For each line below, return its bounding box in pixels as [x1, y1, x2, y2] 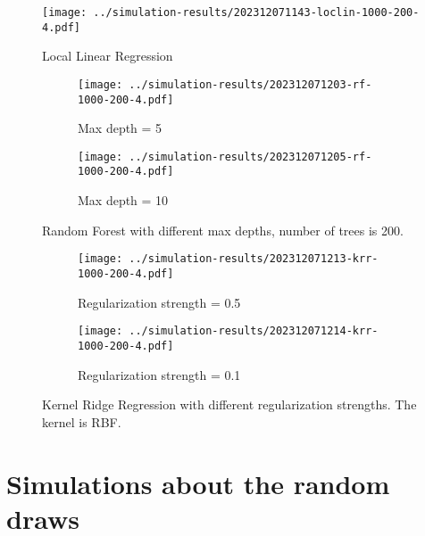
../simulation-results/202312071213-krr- [129, 252, 379, 266]
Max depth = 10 [78, 191, 169, 210]
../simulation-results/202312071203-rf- [129, 78, 372, 91]
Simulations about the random [6, 465, 390, 501]
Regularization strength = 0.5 [78, 293, 241, 311]
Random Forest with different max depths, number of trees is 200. [42, 220, 404, 239]
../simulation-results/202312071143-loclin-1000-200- [93, 6, 420, 19]
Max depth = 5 [78, 119, 162, 137]
